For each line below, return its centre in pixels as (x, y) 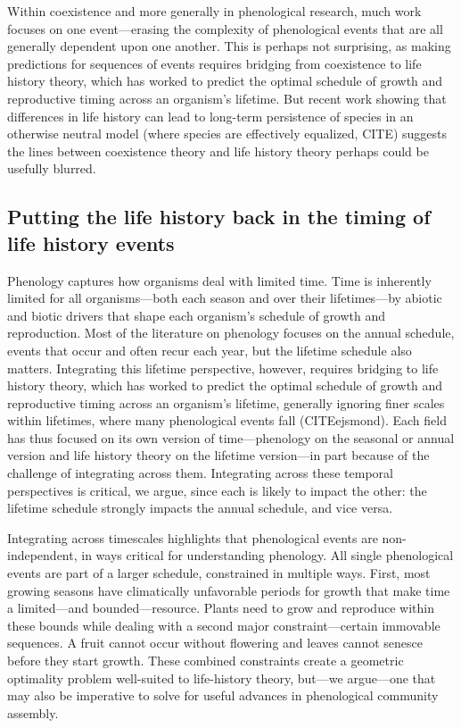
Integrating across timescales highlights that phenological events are (193, 537)
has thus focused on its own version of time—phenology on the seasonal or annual (231, 437)
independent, (42, 555)
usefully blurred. (52, 168)
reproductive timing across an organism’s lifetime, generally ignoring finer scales (226, 402)
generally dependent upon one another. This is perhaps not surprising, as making (229, 46)
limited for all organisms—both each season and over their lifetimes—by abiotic (225, 298)
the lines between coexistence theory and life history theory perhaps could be (218, 151)
